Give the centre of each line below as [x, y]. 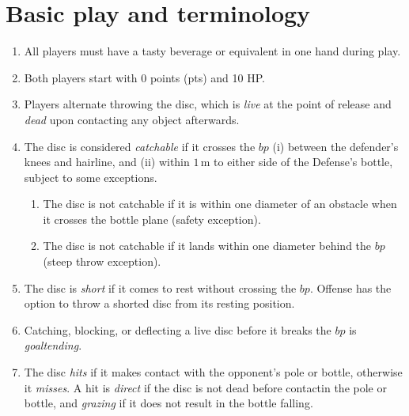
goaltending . [53, 345]
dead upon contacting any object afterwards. [132, 119]
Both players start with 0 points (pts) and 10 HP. [144, 77]
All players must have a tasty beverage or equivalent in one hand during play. [212, 51]
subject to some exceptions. [91, 177]
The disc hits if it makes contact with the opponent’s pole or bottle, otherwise [213, 372]
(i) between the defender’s [335, 146]
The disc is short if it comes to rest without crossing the [160, 287]
